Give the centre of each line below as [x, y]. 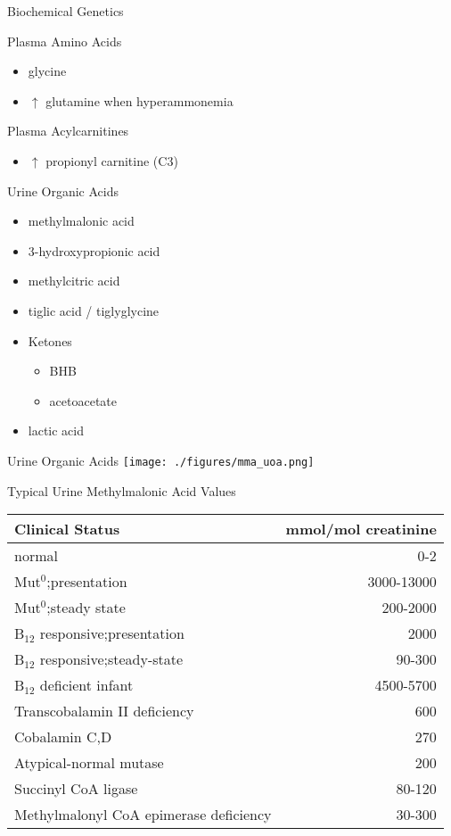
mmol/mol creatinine [361, 529]
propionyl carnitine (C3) [112, 160]
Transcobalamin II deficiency [104, 711]
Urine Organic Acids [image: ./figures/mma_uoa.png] [161, 460]
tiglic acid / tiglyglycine [94, 310]
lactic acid [56, 430]
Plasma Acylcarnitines [68, 131]
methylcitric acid [74, 281]
